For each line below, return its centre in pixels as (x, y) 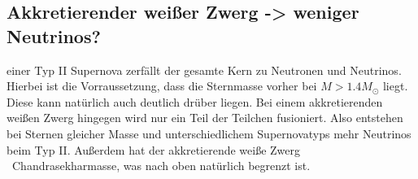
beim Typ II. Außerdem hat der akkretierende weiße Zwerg (154, 149)
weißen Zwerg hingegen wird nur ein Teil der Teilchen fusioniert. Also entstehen (205, 118)
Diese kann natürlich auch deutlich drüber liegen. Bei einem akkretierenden (195, 101)
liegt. (395, 86)
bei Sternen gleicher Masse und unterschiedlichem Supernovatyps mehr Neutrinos (209, 133)
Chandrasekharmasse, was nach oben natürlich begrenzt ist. (161, 166)
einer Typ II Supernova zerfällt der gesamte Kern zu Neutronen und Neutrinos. (204, 70)
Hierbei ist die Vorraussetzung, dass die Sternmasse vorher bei (162, 86)
